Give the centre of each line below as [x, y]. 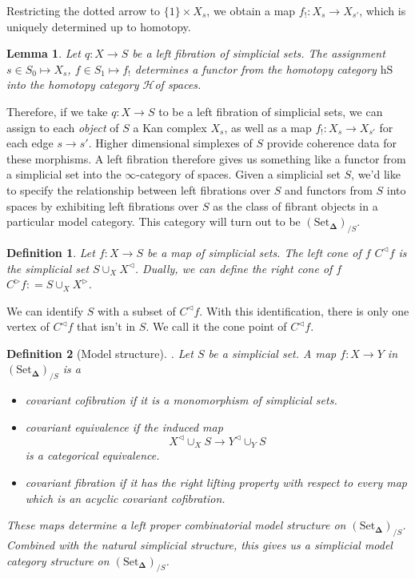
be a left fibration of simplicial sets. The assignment [259, 53]
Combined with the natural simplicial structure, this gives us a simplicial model [200, 545]
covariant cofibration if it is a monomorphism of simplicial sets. [181, 400]
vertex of [28, 326]
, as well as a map [268, 127]
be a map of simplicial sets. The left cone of [254, 252]
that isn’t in [106, 326]
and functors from [329, 189]
